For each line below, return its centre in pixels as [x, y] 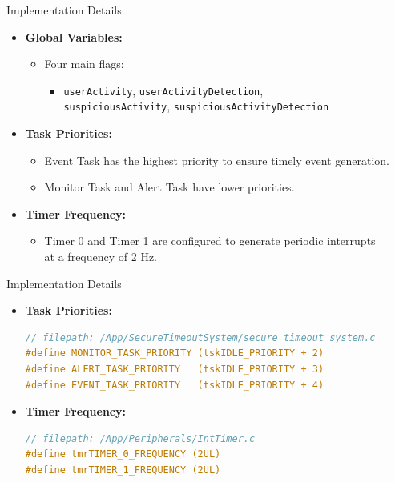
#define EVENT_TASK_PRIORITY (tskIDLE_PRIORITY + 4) [175, 385]
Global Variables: [74, 36]
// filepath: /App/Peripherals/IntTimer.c [140, 438]
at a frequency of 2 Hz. [101, 257]
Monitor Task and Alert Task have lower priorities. [169, 187]
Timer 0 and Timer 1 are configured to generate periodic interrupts [210, 241]
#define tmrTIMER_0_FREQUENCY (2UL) [123, 454]
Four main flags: [84, 64]
